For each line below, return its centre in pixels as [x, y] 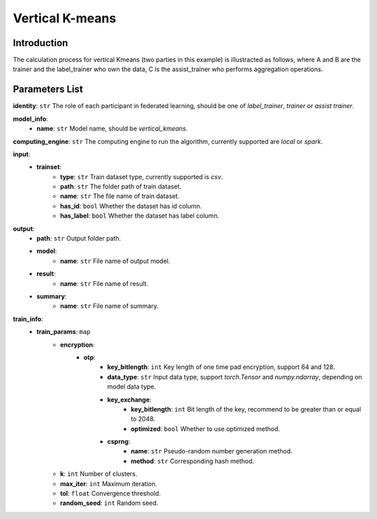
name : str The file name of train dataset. [120, 196]
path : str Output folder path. [79, 239]
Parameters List [48, 90]
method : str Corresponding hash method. [193, 461]
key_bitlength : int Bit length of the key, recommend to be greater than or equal [246, 409]
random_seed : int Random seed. [109, 503]
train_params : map [64, 332]
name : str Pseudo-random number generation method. [212, 451]
